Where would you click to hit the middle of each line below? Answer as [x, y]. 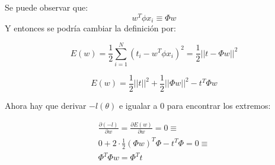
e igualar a [138, 105]
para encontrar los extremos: [219, 105]
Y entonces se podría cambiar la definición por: [90, 28]
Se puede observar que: [47, 7]
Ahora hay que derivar [46, 105]
